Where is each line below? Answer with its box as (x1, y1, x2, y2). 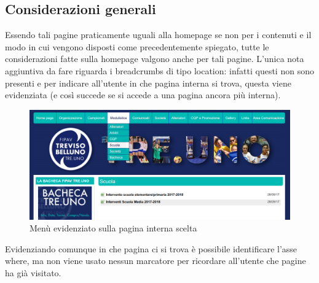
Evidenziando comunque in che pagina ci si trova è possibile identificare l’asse (5, 242, 297, 255)
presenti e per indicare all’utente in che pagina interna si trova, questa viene (5, 76, 291, 89)
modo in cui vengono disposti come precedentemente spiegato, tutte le (5, 40, 269, 53)
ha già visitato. (5, 266, 61, 279)
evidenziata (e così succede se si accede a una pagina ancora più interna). (5, 88, 281, 101)
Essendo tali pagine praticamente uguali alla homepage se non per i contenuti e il (5, 28, 312, 41)
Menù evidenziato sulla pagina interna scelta (30, 222, 197, 235)
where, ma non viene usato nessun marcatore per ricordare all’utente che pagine (5, 254, 306, 267)
